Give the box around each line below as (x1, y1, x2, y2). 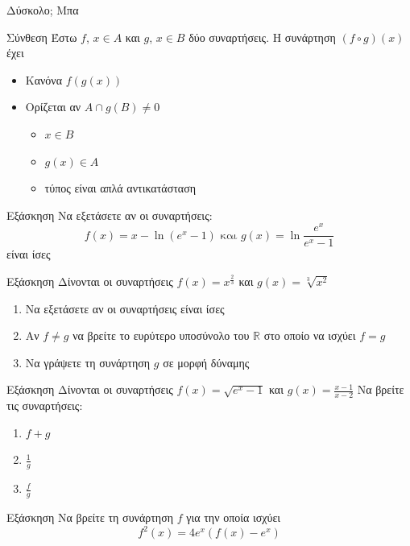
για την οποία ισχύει (186, 509, 281, 526)
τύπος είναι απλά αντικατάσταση (44, 180, 197, 196)
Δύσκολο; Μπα (6, 2, 79, 18)
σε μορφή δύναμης (163, 354, 250, 370)
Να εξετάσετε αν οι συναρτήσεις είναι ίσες (25, 300, 225, 316)
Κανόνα (25, 71, 63, 88)
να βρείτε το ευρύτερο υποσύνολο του (72, 327, 250, 344)
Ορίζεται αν (25, 98, 81, 115)
